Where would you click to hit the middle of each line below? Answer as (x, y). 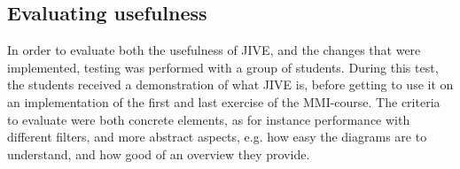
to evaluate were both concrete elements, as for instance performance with (209, 119)
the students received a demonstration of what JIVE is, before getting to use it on (230, 84)
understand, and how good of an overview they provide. (159, 154)
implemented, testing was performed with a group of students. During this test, (223, 67)
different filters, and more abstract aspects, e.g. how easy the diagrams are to (217, 137)
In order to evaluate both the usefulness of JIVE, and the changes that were (214, 50)
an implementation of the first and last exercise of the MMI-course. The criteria (224, 101)
